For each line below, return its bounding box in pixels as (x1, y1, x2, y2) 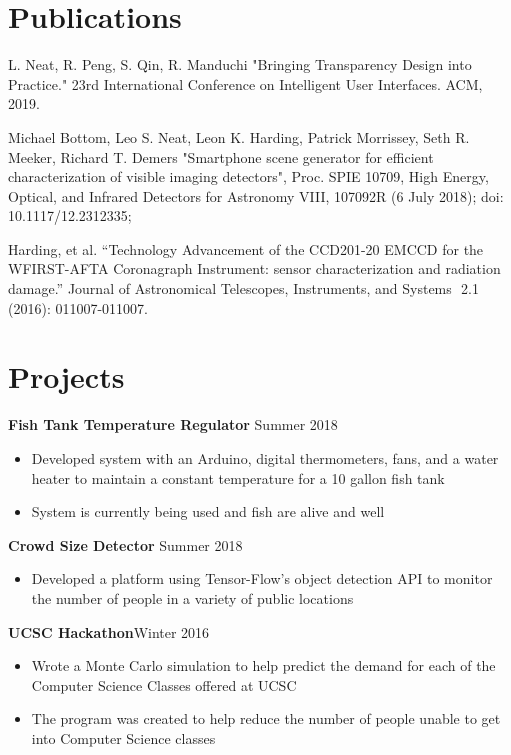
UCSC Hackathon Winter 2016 (8, 621, 210, 642)
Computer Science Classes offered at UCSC (31, 674, 297, 695)
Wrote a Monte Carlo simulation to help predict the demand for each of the (31, 655, 496, 676)
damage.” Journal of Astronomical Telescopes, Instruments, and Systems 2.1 (8, 278, 479, 299)
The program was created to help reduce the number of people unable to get (31, 708, 501, 729)
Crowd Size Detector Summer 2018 (8, 534, 243, 555)
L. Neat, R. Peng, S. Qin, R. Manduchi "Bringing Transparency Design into (8, 54, 472, 75)
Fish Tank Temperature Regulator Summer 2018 (8, 414, 338, 435)
